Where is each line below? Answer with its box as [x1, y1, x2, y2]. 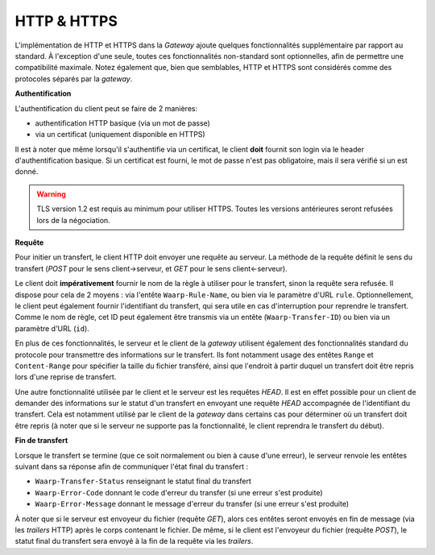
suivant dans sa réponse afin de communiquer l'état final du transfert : [14, 462, 249, 471]
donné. [14, 167, 39, 176]
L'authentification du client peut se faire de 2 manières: [14, 103, 197, 113]
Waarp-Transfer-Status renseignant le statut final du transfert [35, 476, 251, 487]
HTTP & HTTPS [14, 12, 118, 30]
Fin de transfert [14, 436, 68, 445]
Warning [36, 189, 66, 199]
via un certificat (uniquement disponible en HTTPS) [35, 130, 205, 139]
